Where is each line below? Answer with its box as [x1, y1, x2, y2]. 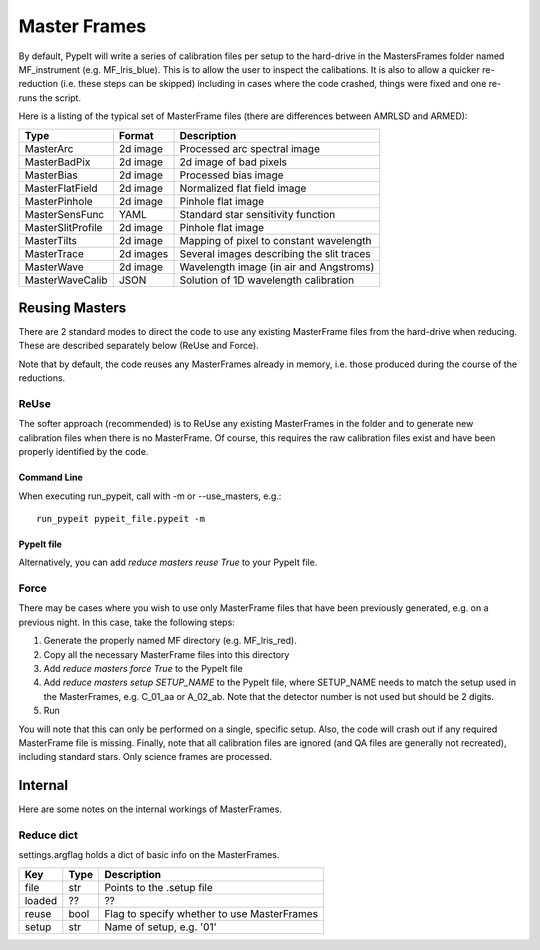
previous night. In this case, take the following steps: [18, 616, 235, 628]
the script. [39, 91, 82, 104]
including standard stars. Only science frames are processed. [18, 751, 273, 763]
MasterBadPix [24, 155, 91, 169]
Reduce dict [18, 828, 79, 842]
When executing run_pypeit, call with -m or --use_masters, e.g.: [18, 490, 282, 502]
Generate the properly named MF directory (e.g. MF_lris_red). [43, 635, 297, 647]
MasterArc [24, 141, 74, 155]
